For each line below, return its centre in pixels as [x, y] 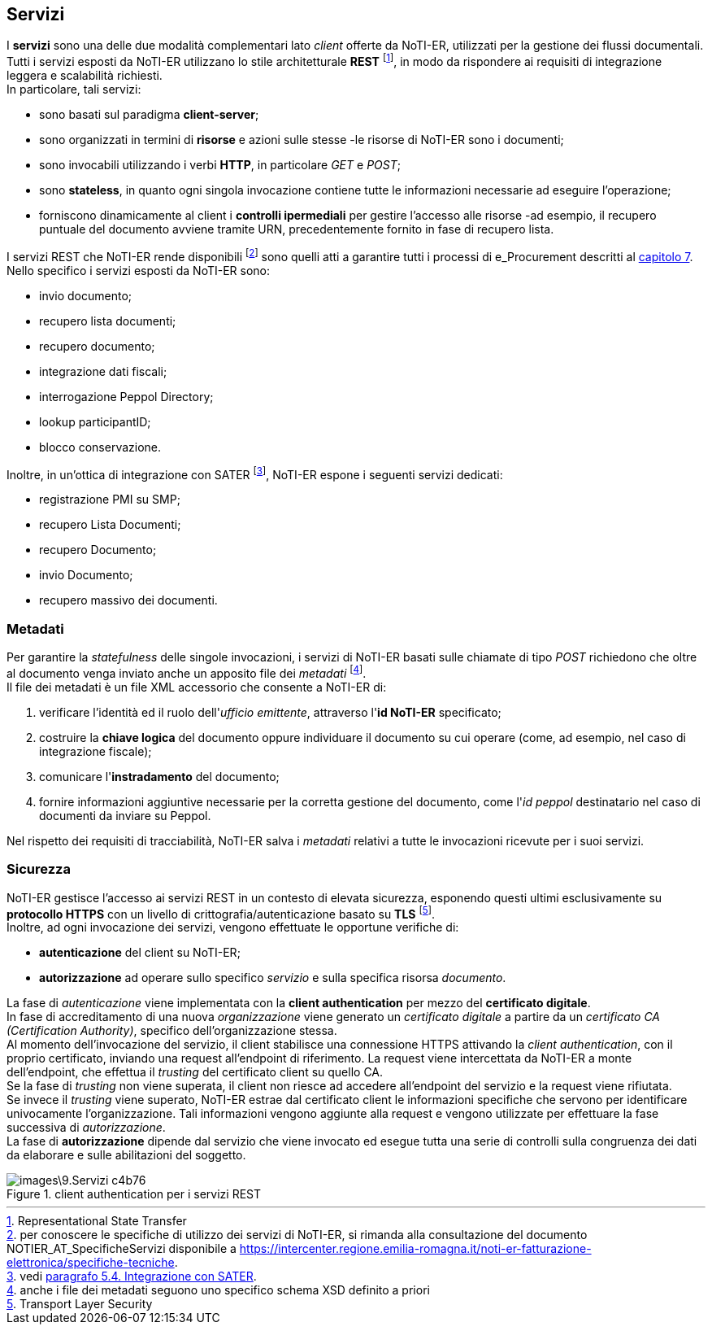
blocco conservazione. [100, 447]
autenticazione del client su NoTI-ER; [140, 953]
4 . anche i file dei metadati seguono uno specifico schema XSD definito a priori [218, 1290]
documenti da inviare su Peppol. [125, 815]
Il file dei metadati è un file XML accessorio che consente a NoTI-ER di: [197, 687]
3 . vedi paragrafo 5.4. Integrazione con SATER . [132, 1276]
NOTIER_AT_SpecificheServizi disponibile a [122, 1249]
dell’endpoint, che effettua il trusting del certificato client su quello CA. [195, 1072]
